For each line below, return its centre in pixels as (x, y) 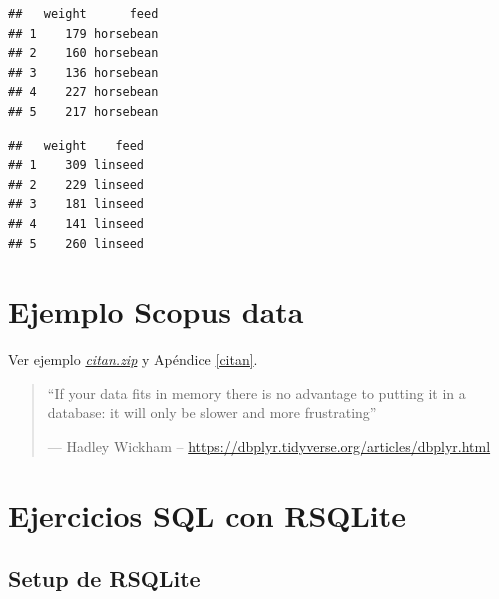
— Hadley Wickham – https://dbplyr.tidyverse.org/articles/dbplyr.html (269, 446)
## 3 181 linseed (76, 204)
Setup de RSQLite (104, 578)
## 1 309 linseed (76, 165)
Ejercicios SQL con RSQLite (207, 514)
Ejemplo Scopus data (156, 311)
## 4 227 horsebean (83, 92)
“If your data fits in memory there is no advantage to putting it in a (256, 392)
